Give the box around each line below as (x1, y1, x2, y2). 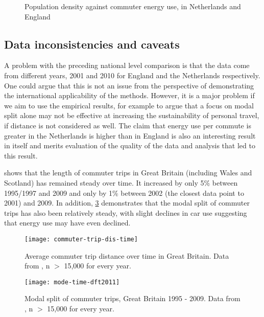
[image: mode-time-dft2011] (25, 278, 120, 286)
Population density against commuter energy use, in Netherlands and (25, 1, 241, 11)
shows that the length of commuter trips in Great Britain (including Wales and (4, 167, 252, 178)
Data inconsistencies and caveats (4, 36, 180, 52)
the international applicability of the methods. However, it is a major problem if (4, 90, 255, 101)
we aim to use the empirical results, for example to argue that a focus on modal (4, 100, 254, 110)
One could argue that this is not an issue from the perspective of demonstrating (4, 80, 254, 90)
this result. (4, 150, 38, 161)
